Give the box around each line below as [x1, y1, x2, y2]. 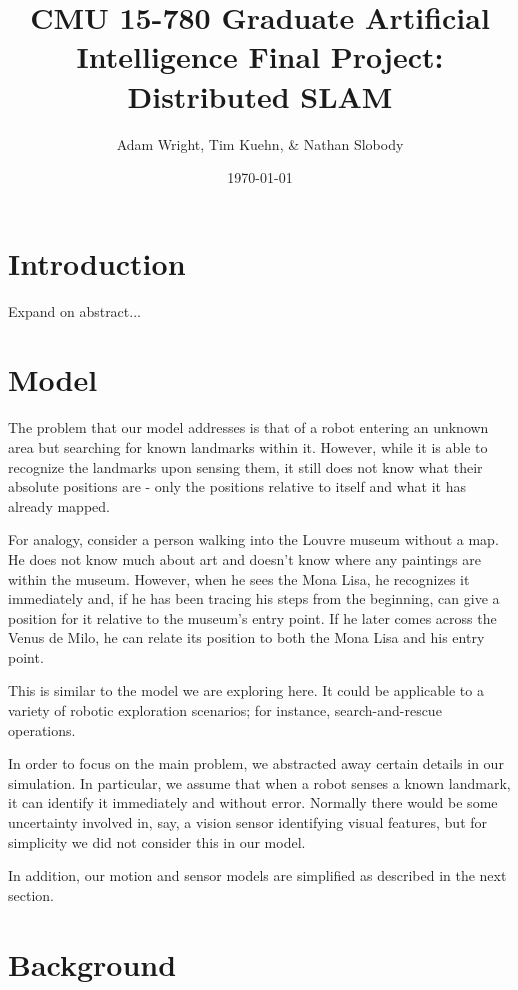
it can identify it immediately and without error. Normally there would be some [8, 792, 498, 813]
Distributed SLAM [127, 75, 393, 116]
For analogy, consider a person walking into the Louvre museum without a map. [8, 529, 499, 550]
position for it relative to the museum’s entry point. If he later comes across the [8, 607, 497, 628]
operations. [8, 719, 76, 740]
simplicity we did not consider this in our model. [8, 831, 306, 852]
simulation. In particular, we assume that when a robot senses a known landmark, [8, 772, 511, 793]
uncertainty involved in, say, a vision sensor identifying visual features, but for [8, 812, 488, 833]
